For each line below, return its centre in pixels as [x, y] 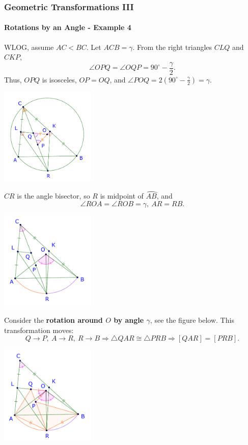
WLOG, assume [29, 47]
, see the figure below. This [192, 320]
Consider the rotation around [53, 320]
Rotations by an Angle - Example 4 [68, 27]
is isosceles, [59, 79]
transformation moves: [39, 330]
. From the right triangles [172, 47]
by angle [129, 320]
